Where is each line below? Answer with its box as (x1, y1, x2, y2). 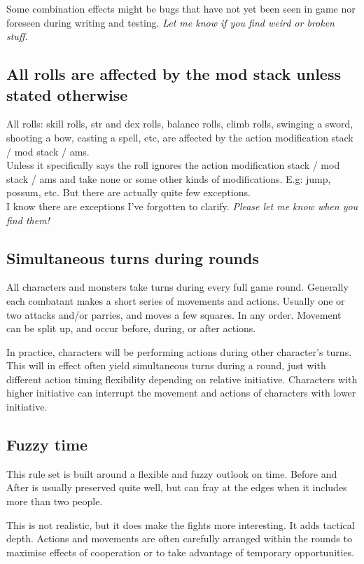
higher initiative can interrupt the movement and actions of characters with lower (6, 385, 356, 400)
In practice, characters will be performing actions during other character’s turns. (6, 344, 352, 359)
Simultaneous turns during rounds (6, 247, 259, 268)
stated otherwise (6, 83, 128, 105)
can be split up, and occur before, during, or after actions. (6, 321, 256, 336)
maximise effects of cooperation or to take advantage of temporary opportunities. (6, 544, 355, 559)
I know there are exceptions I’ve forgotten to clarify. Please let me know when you (6, 198, 358, 213)
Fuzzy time (6, 434, 88, 455)
